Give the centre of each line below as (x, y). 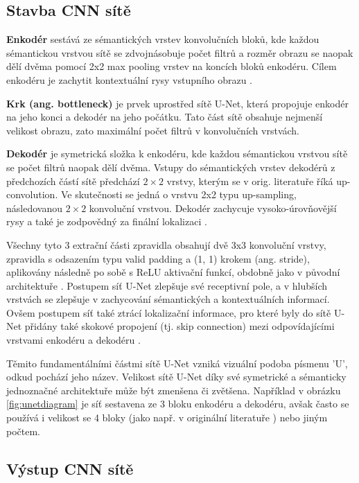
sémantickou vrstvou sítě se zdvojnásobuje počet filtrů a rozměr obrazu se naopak (180, 52)
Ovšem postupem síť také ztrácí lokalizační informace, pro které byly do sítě (169, 312)
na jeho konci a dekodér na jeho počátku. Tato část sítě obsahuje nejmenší (165, 117)
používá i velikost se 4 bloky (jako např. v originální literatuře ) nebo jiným (167, 418)
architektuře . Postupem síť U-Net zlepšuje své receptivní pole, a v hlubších (167, 285)
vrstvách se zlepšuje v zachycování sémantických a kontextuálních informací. (168, 299)
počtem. (23, 431)
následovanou (34, 208)
